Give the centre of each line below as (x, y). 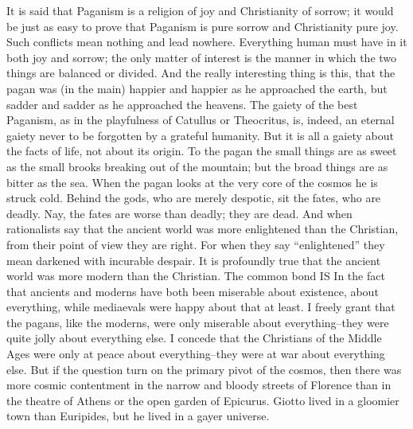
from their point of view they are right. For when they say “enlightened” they (196, 244)
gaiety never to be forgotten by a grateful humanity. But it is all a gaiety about (200, 135)
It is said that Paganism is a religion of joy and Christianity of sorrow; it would (200, 10)
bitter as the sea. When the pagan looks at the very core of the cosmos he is (192, 182)
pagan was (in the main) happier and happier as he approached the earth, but (197, 88)
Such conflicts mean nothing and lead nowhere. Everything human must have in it (207, 42)
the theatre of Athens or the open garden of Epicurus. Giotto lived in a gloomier (203, 400)
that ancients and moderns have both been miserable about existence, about (193, 291)
